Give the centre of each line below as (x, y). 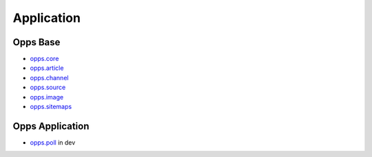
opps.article (47, 68)
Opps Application (51, 126)
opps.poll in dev (53, 142)
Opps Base (37, 42)
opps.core (44, 59)
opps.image (47, 97)
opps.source (48, 87)
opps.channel (49, 77)
